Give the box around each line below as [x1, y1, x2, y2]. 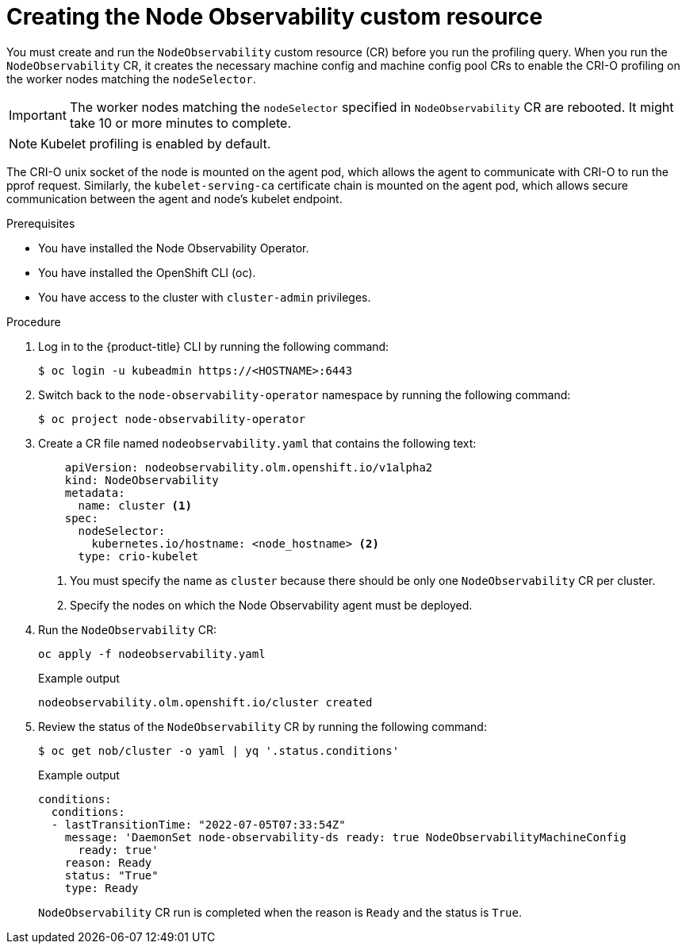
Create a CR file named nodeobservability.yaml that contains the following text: [38, 436, 477, 450]
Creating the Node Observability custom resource [6, 3, 543, 30]
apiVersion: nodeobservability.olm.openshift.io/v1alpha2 [64, 460, 433, 474]
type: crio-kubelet [78, 549, 199, 563]
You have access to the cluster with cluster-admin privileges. [38, 290, 371, 304]
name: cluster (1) [78, 498, 192, 512]
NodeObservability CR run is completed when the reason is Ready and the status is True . [38, 905, 523, 919]
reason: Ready [64, 856, 152, 869]
